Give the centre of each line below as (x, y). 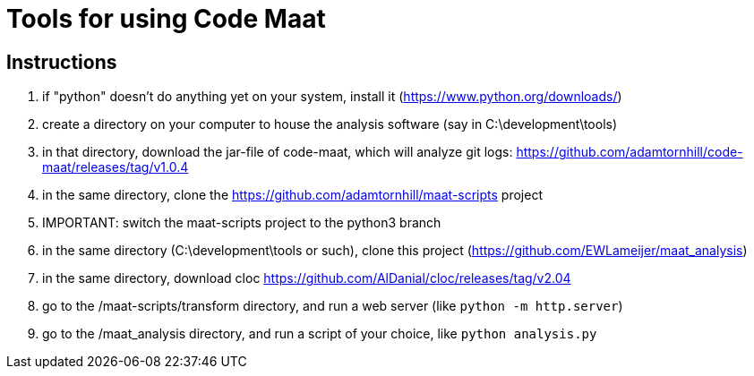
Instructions (62, 62)
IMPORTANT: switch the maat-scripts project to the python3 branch (242, 223)
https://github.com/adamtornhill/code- (630, 152)
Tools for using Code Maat (166, 19)
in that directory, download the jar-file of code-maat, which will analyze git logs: (278, 152)
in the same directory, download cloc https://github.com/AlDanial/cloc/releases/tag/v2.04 (307, 278)
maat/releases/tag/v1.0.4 (116, 167)
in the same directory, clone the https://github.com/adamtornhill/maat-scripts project (292, 195)
